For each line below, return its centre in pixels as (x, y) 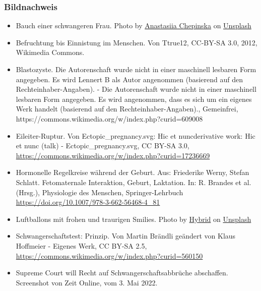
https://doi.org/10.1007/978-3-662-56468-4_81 (88, 202)
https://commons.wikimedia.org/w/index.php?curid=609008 (109, 118)
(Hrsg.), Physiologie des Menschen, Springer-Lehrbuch (100, 192)
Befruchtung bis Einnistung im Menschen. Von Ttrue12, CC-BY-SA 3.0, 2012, (137, 42)
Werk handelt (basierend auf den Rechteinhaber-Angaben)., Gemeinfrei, (127, 109)
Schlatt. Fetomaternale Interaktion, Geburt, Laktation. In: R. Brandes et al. (134, 182)
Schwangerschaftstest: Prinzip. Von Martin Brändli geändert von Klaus (126, 236)
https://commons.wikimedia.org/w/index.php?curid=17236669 (113, 155)
